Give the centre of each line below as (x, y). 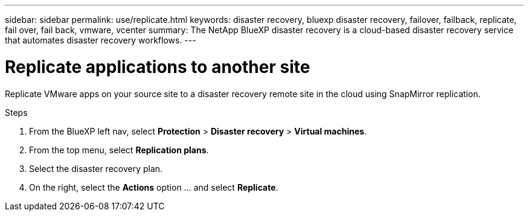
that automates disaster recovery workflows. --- (101, 40)
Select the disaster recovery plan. (96, 168)
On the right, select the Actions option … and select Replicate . (154, 187)
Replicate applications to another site (158, 67)
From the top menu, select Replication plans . (119, 150)
